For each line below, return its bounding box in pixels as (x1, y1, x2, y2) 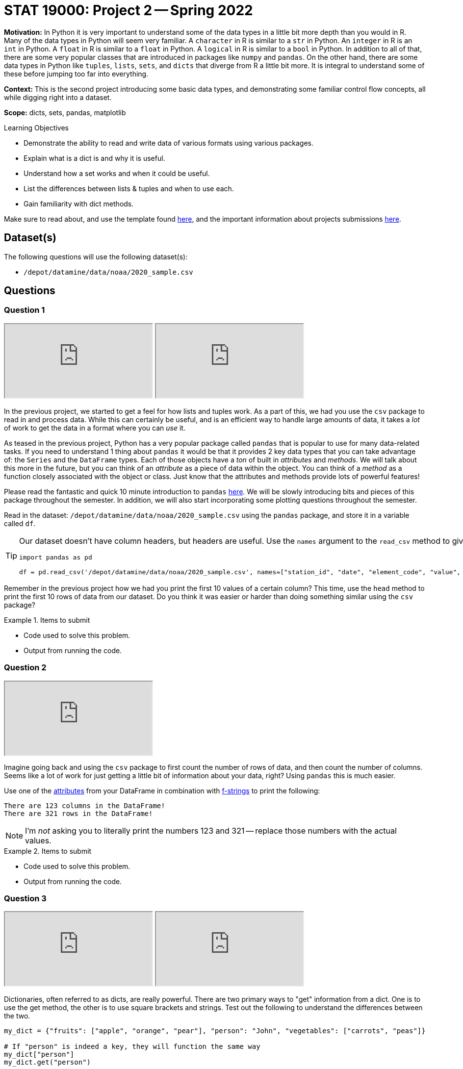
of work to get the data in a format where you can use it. (4, 423, 185, 432)
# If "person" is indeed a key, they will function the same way (4, 1043, 260, 1051)
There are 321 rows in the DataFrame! (4, 809, 153, 817)
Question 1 (4, 305, 45, 315)
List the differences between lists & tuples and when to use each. (24, 184, 234, 193)
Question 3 (4, 893, 47, 903)
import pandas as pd (19, 553, 92, 561)
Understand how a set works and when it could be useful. (24, 169, 210, 178)
